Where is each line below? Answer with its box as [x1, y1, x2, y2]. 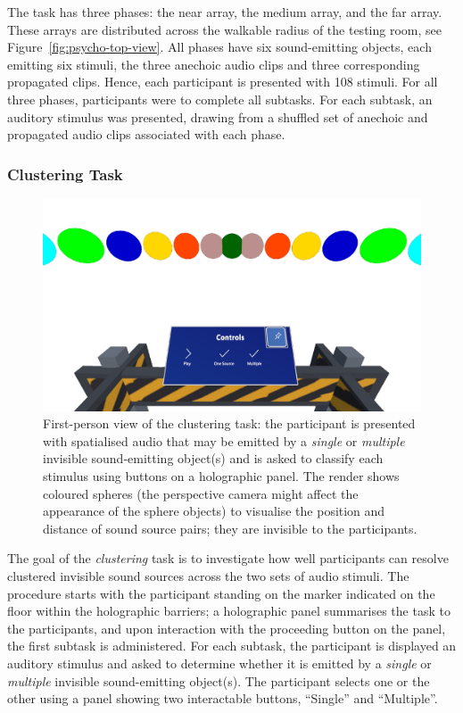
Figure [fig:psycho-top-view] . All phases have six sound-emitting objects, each [7, 37, 432, 56]
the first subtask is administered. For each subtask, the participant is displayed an [7, 636, 457, 655]
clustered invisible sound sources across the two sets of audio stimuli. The [7, 566, 409, 584]
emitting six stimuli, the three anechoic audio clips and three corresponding [7, 54, 420, 73]
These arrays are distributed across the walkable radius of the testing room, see [7, 20, 442, 38]
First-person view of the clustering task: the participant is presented [43, 414, 416, 433]
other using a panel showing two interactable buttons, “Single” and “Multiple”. [7, 689, 438, 708]
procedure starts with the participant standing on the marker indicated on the [7, 584, 435, 602]
